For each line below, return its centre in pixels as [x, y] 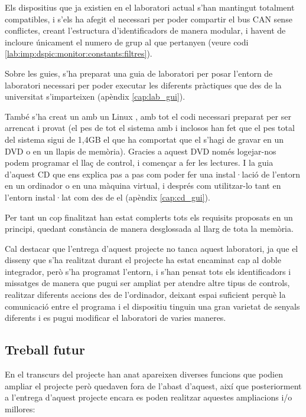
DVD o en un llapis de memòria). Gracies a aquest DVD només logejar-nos [141, 151]
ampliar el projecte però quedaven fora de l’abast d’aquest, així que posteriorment [153, 385]
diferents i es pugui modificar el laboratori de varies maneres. [115, 318]
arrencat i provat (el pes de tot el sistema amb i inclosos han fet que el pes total [150, 128]
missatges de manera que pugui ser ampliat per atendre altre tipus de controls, [147, 283]
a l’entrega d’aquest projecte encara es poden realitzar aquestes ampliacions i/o [149, 397]
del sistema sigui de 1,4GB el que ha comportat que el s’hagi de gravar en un [144, 139]
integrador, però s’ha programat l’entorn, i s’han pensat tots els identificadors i [148, 271]
